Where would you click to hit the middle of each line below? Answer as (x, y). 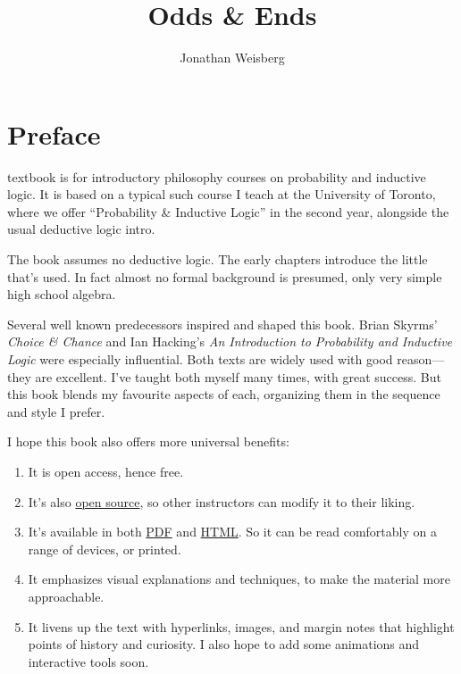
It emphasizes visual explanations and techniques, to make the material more (239, 579)
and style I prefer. (56, 411)
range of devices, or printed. (105, 549)
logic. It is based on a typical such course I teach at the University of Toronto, (222, 194)
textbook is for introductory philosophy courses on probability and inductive (217, 176)
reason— (421, 359)
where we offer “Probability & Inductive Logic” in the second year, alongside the (228, 211)
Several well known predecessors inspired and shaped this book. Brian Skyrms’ (222, 324)
